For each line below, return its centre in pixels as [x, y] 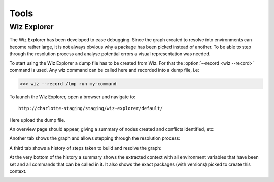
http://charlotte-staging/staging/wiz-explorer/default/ [91, 108]
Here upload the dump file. [37, 120]
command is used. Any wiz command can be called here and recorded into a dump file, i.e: [105, 70]
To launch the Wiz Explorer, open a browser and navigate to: [72, 97]
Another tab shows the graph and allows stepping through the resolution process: [95, 138]
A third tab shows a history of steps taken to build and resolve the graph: [85, 148]
